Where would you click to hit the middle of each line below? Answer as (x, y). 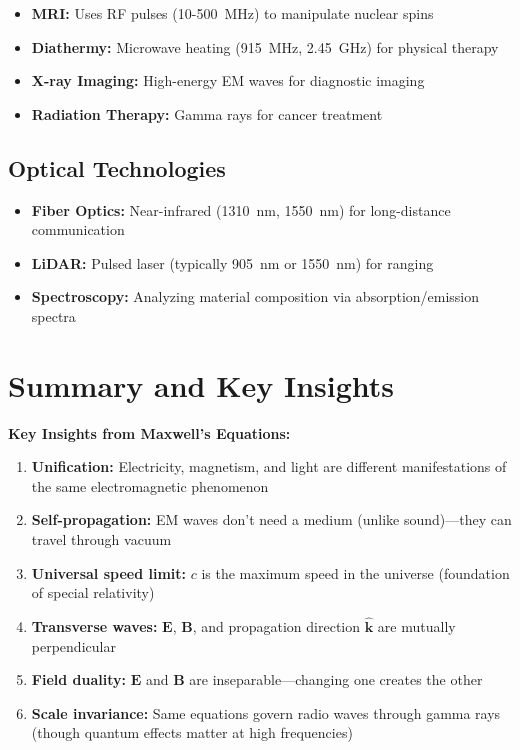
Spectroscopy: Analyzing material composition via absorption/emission (255, 296)
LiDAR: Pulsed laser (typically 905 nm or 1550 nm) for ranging (232, 262)
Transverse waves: (94, 626)
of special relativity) (93, 592)
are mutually (416, 626)
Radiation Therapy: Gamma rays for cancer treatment (207, 113)
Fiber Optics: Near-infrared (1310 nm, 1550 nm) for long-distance (241, 209)
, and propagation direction (276, 626)
